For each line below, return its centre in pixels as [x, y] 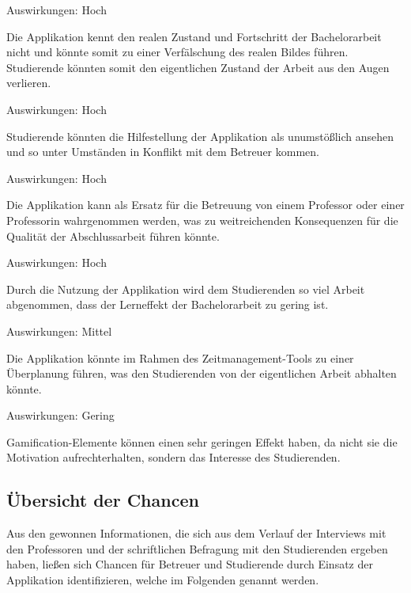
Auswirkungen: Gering [60, 415]
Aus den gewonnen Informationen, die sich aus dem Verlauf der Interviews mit [196, 533]
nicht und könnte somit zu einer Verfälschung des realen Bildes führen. [177, 52]
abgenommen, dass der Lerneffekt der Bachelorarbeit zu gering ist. [168, 304]
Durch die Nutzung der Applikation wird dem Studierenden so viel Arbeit [186, 289]
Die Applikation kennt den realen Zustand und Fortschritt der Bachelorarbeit [194, 36]
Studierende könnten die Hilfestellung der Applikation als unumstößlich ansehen [200, 136]
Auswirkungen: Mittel [59, 331]
